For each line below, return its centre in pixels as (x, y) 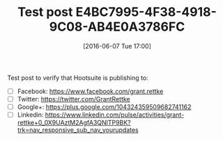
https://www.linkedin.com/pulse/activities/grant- (115, 115)
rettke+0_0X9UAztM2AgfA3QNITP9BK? (74, 123)
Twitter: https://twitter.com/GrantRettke (74, 99)
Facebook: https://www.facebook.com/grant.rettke (90, 91)
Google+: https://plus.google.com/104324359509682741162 (104, 107)
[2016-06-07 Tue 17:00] (117, 46)
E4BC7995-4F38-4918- (146, 12)
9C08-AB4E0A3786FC (117, 27)
